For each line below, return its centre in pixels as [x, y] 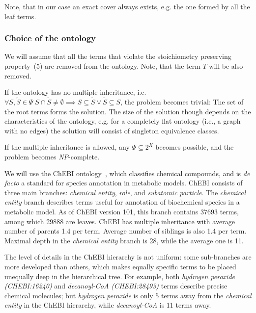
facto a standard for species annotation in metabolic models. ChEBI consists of [124, 183]
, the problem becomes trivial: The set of [182, 102]
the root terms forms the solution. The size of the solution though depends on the [128, 111]
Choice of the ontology [50, 38]
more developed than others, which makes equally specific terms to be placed [120, 266]
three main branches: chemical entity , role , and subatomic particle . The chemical [125, 192]
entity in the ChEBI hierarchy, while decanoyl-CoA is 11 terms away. [108, 305]
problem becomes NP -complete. [52, 156]
